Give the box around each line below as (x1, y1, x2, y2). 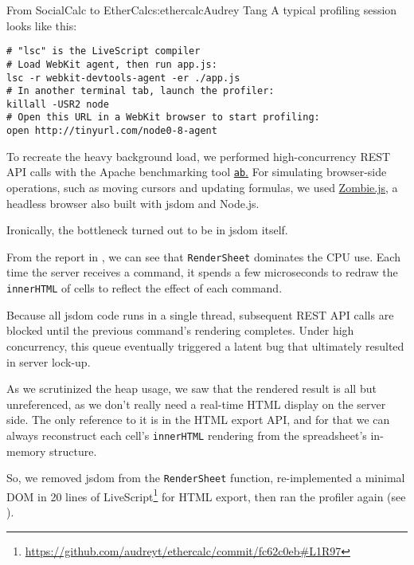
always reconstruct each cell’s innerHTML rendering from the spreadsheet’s (6, 426, 367, 443)
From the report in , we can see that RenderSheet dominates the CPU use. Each (6, 248, 400, 265)
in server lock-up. (6, 353, 91, 370)
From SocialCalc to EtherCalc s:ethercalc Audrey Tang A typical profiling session (6, 2, 397, 18)
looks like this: (6, 17, 77, 33)
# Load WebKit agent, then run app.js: (6, 58, 217, 70)
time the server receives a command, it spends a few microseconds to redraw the (6, 264, 398, 281)
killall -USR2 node (6, 98, 109, 110)
